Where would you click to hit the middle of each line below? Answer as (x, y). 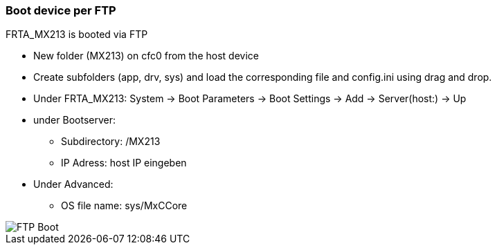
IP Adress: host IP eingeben (124, 163)
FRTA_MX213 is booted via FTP (77, 35)
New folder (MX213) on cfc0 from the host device (146, 56)
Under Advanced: (73, 184)
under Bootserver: (74, 120)
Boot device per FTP (61, 10)
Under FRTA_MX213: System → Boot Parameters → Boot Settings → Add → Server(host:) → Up (250, 99)
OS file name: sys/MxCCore (124, 206)
